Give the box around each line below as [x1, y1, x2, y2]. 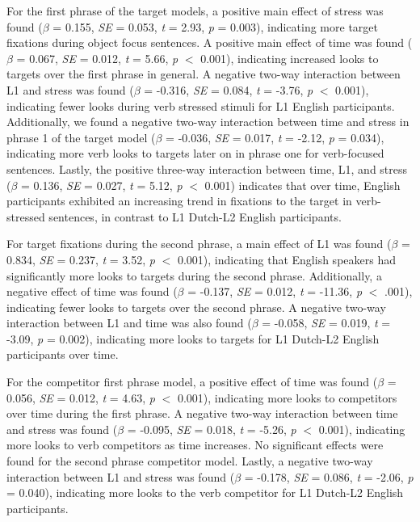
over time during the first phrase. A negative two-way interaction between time [6, 405, 398, 422]
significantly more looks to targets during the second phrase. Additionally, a [6, 267, 382, 284]
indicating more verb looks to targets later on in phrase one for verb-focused [6, 145, 384, 162]
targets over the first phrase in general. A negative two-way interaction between [6, 65, 401, 82]
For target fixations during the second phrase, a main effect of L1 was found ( [6, 235, 392, 252]
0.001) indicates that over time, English [204, 176, 401, 193]
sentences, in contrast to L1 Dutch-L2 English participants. [48, 208, 342, 225]
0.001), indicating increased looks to [200, 49, 379, 66]
